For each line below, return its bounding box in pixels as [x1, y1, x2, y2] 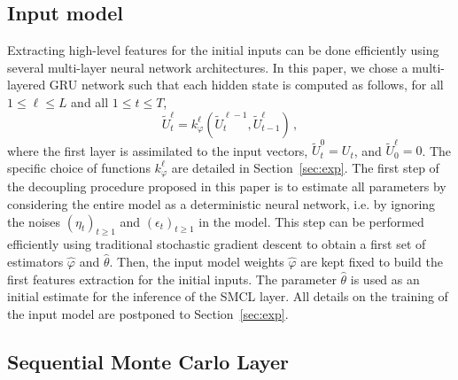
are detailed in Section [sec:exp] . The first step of [171, 158, 439, 176]
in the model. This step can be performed [198, 212, 424, 230]
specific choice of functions [7, 158, 151, 176]
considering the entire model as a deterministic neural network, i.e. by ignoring [7, 194, 436, 213]
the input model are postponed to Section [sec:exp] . [7, 304, 289, 322]
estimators [7, 252, 64, 270]
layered [7, 75, 46, 94]
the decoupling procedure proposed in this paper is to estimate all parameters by [7, 177, 446, 196]
